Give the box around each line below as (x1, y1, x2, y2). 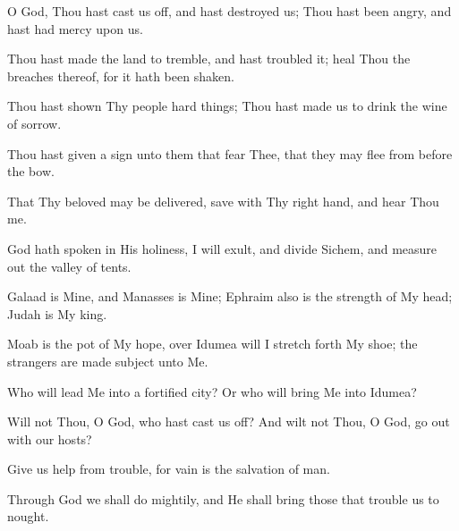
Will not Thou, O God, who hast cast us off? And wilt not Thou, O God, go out (7, 412, 450, 431)
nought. (7, 507, 49, 526)
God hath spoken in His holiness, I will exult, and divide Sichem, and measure (7, 239, 438, 257)
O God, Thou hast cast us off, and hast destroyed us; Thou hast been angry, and (7, 2, 452, 20)
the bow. (7, 162, 55, 181)
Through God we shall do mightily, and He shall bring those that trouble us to (7, 489, 439, 508)
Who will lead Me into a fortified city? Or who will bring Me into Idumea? (7, 382, 417, 400)
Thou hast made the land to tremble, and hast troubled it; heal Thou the (7, 49, 411, 68)
